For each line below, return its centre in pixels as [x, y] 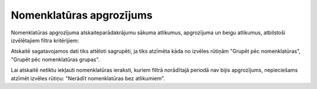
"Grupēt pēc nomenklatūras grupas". [55, 59]
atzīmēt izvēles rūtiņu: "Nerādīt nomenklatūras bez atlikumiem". [88, 78]
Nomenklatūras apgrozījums [82, 15]
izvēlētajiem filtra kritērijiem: [45, 40]
